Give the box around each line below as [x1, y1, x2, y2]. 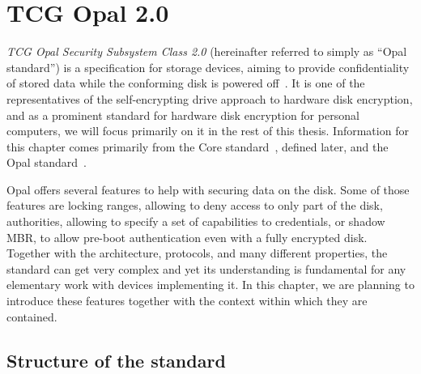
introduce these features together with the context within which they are [6, 292, 368, 309]
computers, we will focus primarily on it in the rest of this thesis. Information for [6, 122, 409, 139]
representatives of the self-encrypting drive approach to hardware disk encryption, [6, 90, 413, 107]
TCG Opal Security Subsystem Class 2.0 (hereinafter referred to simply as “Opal [6, 43, 407, 60]
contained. [6, 308, 57, 325]
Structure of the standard [6, 347, 226, 372]
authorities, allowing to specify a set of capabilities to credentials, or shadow [6, 213, 385, 230]
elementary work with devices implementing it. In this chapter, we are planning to [6, 276, 415, 293]
